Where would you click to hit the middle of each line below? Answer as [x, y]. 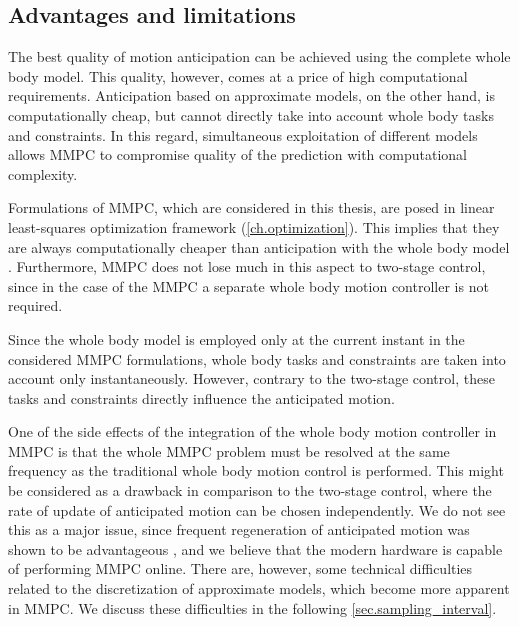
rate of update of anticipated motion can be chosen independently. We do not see [257, 509]
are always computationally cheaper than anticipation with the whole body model [259, 246]
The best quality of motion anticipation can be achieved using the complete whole [259, 56]
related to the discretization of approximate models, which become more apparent [259, 588]
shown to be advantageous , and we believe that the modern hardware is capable [255, 548]
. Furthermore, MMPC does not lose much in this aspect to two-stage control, [247, 266]
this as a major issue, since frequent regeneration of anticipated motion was [239, 529]
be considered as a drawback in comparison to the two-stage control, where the [250, 490]
